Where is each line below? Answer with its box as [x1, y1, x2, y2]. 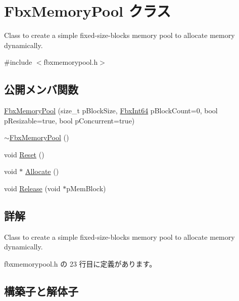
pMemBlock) [66, 183, 106, 194]
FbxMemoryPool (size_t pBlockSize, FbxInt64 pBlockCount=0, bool [4, 105, 218, 116]
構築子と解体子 [4, 283, 78, 299]
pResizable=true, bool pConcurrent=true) [4, 115, 135, 125]
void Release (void [4, 183, 61, 194]
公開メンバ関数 [4, 81, 78, 97]
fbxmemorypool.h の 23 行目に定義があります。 [4, 259, 157, 269]
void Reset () [4, 149, 44, 159]
